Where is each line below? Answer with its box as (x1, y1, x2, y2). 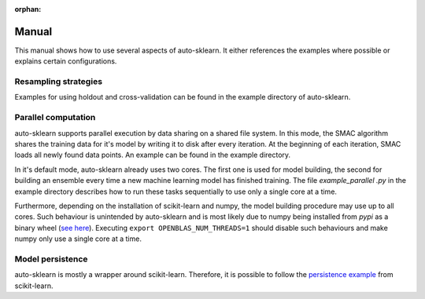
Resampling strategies (14, 76, 102, 87)
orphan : (14, 5, 42, 13)
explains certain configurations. (14, 57, 117, 66)
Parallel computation (14, 112, 96, 123)
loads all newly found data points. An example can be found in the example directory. (14, 150, 291, 160)
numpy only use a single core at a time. (14, 234, 142, 243)
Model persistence (14, 253, 88, 264)
